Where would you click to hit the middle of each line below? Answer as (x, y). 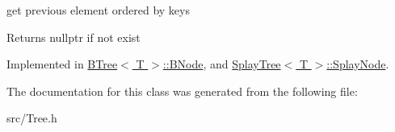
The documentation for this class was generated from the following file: (182, 91)
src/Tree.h (32, 118)
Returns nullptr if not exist (74, 37)
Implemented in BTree (62, 64)
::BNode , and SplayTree (222, 64)
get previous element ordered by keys (98, 10)
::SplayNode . (358, 64)
